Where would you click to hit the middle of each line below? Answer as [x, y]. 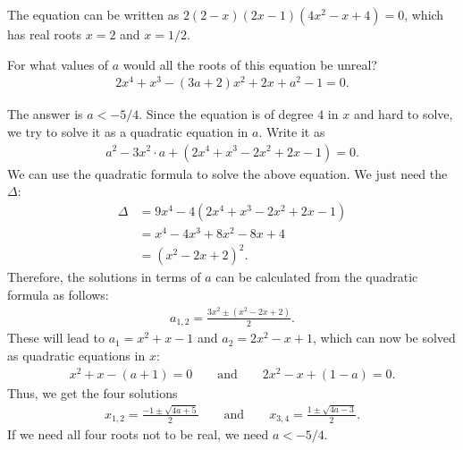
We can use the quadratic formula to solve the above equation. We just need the [227, 173]
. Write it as [292, 131]
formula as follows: [58, 294]
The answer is [45, 114]
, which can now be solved [384, 338]
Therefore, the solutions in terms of [104, 277]
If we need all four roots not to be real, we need [138, 434]
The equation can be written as [93, 14]
